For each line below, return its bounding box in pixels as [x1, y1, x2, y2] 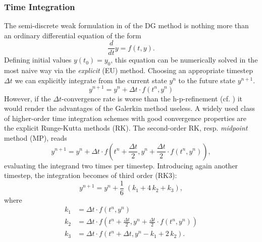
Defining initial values [4, 54, 72, 65]
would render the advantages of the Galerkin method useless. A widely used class [4, 103, 255, 113]
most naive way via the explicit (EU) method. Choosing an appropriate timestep [4, 65, 253, 76]
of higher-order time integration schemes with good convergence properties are [4, 112, 247, 123]
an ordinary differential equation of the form [4, 30, 141, 40]
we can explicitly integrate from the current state [15, 75, 167, 85]
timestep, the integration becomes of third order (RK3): [4, 170, 177, 180]
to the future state [178, 75, 235, 85]
